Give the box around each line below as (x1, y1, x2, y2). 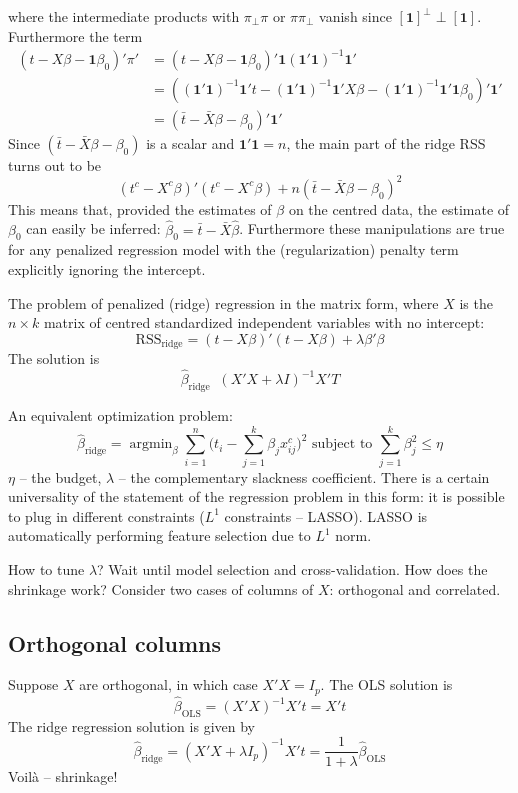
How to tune (8, 559, 85, 580)
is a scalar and (146, 132, 235, 153)
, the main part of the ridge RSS (286, 132, 486, 153)
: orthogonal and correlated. (329, 578, 501, 599)
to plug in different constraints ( (8, 505, 205, 526)
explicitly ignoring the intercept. (8, 259, 206, 280)
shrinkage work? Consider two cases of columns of (8, 578, 314, 599)
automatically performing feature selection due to (8, 525, 311, 546)
